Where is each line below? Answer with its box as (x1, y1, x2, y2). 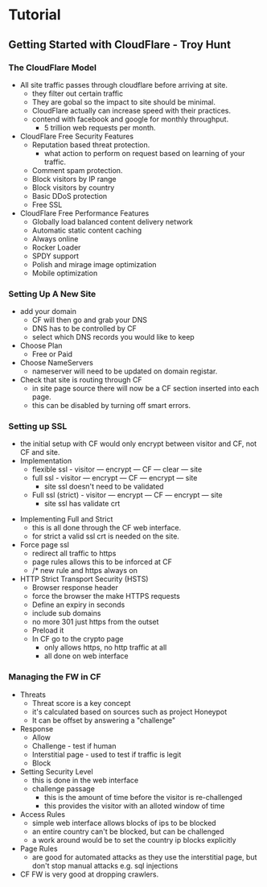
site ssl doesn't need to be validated (43, 481, 164, 492)
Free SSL (31, 200, 63, 209)
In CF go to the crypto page (31, 634, 124, 644)
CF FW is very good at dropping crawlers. (19, 869, 159, 879)
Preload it (31, 625, 64, 635)
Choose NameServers (19, 358, 94, 368)
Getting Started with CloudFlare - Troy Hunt (8, 38, 232, 52)
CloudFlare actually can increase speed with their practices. (31, 105, 232, 115)
